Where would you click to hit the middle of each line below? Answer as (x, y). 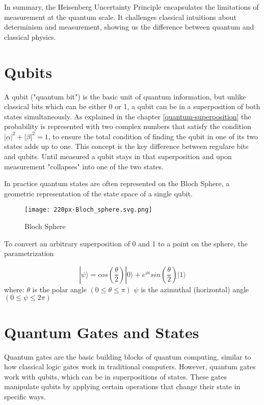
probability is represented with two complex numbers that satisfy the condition (128, 126)
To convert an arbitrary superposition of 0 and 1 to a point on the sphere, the (126, 243)
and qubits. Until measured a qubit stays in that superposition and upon (118, 156)
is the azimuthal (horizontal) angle (195, 289)
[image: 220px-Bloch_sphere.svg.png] (88, 210)
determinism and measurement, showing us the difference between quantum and (129, 27)
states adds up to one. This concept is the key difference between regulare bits (126, 146)
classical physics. (30, 36)
